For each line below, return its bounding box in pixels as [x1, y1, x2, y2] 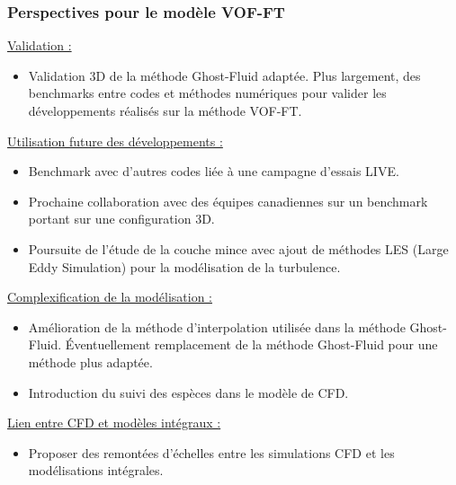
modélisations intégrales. [28, 461, 164, 480]
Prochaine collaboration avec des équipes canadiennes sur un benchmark [28, 191, 428, 210]
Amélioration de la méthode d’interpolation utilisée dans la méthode [28, 317, 406, 336]
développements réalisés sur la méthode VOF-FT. [28, 101, 302, 119]
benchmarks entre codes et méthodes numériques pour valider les [28, 84, 387, 102]
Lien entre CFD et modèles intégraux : [7, 413, 221, 432]
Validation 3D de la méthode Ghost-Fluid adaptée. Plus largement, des [28, 66, 421, 84]
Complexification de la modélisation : [7, 287, 212, 306]
